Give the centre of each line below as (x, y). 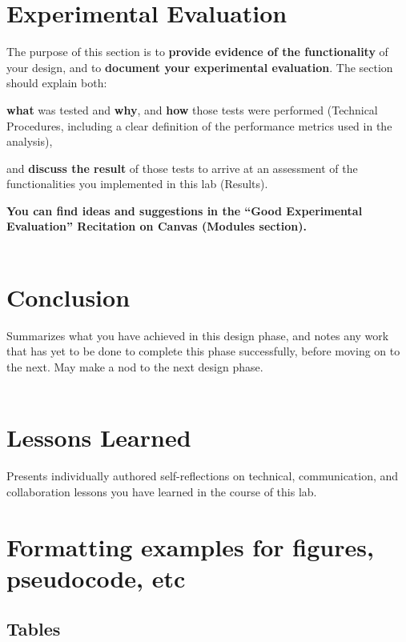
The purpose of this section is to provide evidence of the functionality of (197, 52)
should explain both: (57, 83)
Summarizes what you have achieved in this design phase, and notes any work (198, 335)
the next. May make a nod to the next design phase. (135, 366)
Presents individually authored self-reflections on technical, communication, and (203, 476)
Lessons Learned (99, 437)
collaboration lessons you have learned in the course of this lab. (162, 491)
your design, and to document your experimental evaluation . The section (200, 67)
